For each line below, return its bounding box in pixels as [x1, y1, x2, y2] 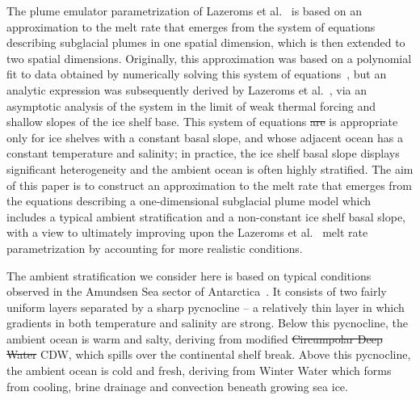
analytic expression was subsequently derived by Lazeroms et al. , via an [6, 81, 367, 98]
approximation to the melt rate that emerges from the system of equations [6, 18, 376, 35]
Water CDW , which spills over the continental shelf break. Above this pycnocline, [6, 346, 411, 363]
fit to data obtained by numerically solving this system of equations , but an [6, 65, 387, 82]
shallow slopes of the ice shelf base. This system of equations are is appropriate [6, 113, 398, 130]
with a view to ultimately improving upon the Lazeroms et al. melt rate [6, 224, 368, 241]
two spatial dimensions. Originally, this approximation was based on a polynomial [6, 49, 412, 66]
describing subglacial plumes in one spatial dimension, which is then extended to [6, 34, 405, 51]
